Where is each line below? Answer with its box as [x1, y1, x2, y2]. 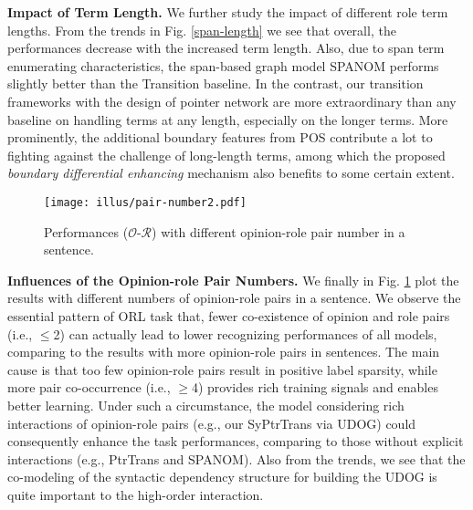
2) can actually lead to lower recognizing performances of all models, [53, 324, 437, 343]
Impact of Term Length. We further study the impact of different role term [7, 3, 448, 21]
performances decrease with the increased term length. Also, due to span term [7, 38, 445, 57]
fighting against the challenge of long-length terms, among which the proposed [7, 145, 446, 164]
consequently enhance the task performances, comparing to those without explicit [7, 432, 464, 451]
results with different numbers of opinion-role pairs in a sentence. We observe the [7, 288, 461, 307]
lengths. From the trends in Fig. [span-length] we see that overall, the [7, 20, 396, 39]
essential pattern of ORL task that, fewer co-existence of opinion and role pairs [7, 306, 450, 325]
